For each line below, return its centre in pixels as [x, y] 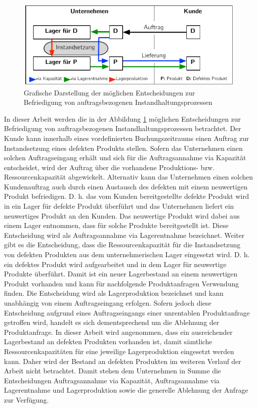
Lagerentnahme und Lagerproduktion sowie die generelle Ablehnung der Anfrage [126, 390]
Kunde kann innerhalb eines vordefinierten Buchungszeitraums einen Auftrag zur [127, 138]
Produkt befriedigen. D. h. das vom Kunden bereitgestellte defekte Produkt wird [127, 196]
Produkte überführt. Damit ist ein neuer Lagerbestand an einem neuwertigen [121, 274]
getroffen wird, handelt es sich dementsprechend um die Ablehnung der [112, 322]
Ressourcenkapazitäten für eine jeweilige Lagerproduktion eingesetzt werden [119, 351]
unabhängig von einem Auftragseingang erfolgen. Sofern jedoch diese [108, 303]
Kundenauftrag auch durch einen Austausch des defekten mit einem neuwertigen [126, 186]
